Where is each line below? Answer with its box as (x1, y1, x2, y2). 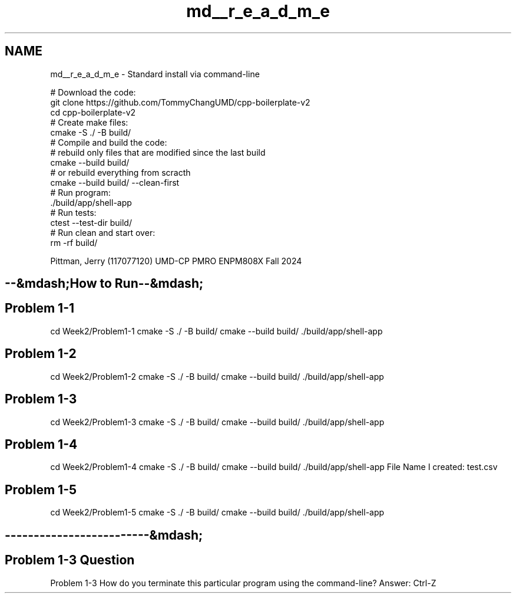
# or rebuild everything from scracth (50, 167, 191, 178)
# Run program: (50, 187, 111, 198)
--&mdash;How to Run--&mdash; (5, 276, 204, 291)
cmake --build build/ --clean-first (50, 177, 180, 188)
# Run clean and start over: (50, 227, 156, 238)
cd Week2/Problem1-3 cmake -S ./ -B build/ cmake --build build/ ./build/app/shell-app (50, 416, 385, 427)
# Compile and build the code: (50, 137, 167, 147)
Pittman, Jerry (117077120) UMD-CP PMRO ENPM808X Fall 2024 (50, 255, 302, 266)
